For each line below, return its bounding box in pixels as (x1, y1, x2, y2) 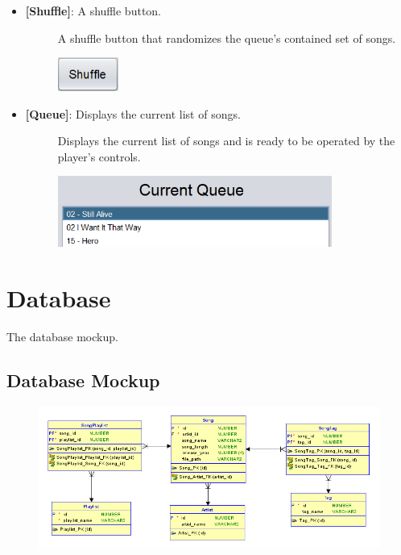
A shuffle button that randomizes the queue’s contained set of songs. (57, 29, 396, 46)
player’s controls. (57, 148, 141, 165)
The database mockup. (6, 328, 118, 345)
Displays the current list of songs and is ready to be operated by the (57, 132, 395, 149)
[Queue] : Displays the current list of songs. (25, 105, 241, 122)
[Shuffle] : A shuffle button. (25, 2, 162, 19)
